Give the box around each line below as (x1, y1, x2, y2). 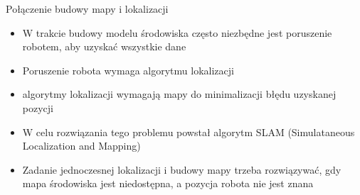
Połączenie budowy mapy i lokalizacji (6, 1, 169, 16)
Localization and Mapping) (22, 138, 141, 153)
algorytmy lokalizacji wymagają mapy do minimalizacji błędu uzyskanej (22, 87, 337, 101)
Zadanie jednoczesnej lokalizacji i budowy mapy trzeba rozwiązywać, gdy (22, 162, 342, 177)
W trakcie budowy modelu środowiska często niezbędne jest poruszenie (22, 25, 332, 40)
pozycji (22, 100, 53, 115)
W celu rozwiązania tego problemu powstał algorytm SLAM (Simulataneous (22, 124, 355, 139)
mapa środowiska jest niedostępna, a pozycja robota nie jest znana (22, 176, 314, 191)
